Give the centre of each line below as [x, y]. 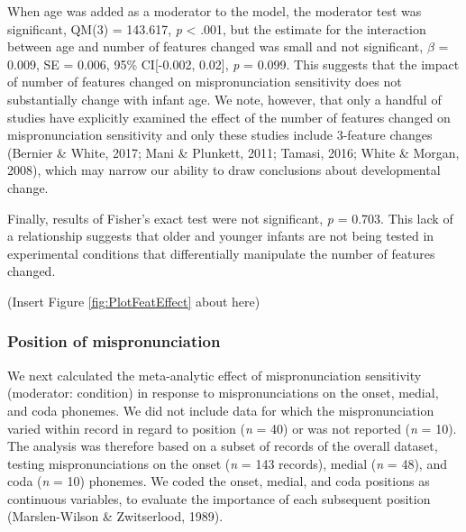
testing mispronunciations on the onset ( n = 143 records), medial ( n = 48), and [227, 463]
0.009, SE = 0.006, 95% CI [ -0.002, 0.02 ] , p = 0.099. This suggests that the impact [233, 64]
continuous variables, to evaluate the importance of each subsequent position [219, 498]
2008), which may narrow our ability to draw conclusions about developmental [224, 170]
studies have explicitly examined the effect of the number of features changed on [229, 117]
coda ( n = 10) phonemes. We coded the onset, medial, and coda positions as [219, 481]
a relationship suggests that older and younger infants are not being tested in [221, 236]
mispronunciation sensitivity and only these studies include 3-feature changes [220, 135]
